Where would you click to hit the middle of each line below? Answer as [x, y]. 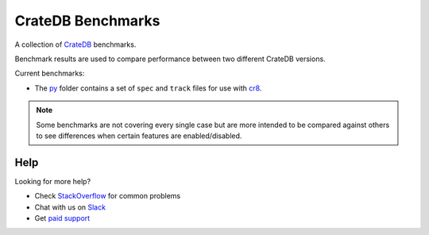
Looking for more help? [53, 181]
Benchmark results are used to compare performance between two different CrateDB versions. [170, 59]
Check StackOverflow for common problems [108, 196]
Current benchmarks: [50, 73]
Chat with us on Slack [70, 207]
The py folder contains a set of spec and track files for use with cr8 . [148, 88]
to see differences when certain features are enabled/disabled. [139, 136]
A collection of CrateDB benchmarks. [75, 44]
